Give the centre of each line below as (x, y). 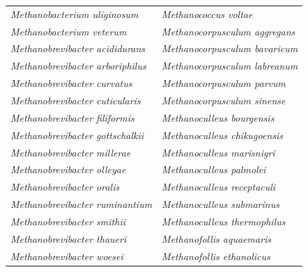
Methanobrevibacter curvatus (71, 83)
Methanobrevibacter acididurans (78, 48)
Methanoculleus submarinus (221, 204)
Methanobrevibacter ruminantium (82, 204)
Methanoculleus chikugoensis (223, 135)
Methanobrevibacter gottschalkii (77, 135)
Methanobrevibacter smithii (68, 221)
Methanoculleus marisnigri (218, 152)
